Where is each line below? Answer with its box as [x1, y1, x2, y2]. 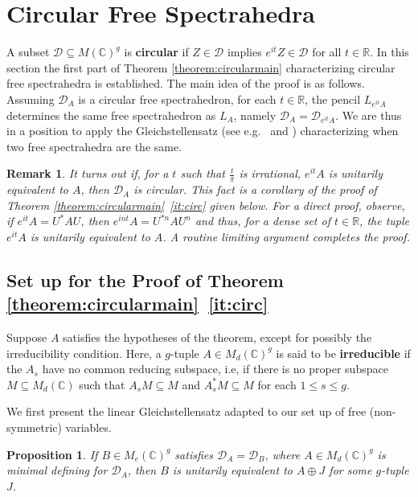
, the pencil [305, 90, 361, 107]
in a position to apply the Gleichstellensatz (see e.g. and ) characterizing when [6, 122, 399, 139]
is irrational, [239, 165, 301, 182]
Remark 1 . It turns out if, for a [6, 165, 169, 182]
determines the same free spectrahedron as [6, 106, 216, 123]
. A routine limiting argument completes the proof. [162, 228, 410, 244]
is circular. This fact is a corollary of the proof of [133, 181, 377, 198]
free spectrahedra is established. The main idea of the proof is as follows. [6, 75, 365, 92]
